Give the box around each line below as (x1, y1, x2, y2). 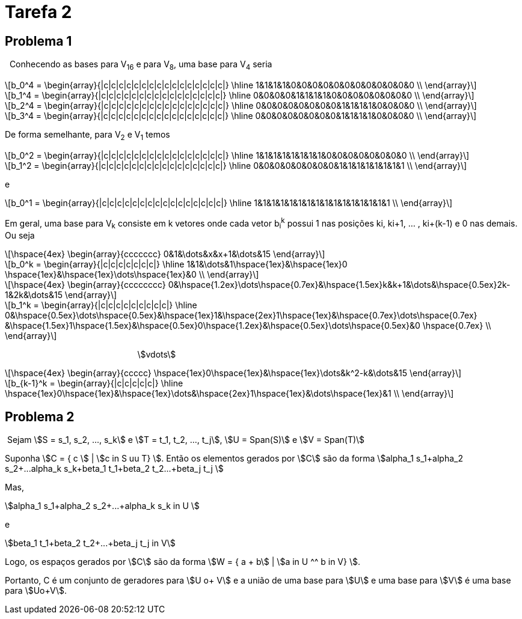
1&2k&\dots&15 (5, 290, 63, 300)
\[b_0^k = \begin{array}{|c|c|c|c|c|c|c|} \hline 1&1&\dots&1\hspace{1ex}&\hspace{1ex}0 (5, 259, 348, 270)
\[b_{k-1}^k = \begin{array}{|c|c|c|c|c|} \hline (5, 378, 183, 389)
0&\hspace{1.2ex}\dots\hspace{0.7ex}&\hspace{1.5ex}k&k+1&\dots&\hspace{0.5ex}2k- (168, 279, 511, 290)
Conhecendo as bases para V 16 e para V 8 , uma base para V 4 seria (9, 59, 272, 72)
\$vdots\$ (137, 349, 176, 360)
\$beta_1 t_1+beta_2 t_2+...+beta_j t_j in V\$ (5, 538, 176, 549)
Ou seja (5, 230, 35, 241)
